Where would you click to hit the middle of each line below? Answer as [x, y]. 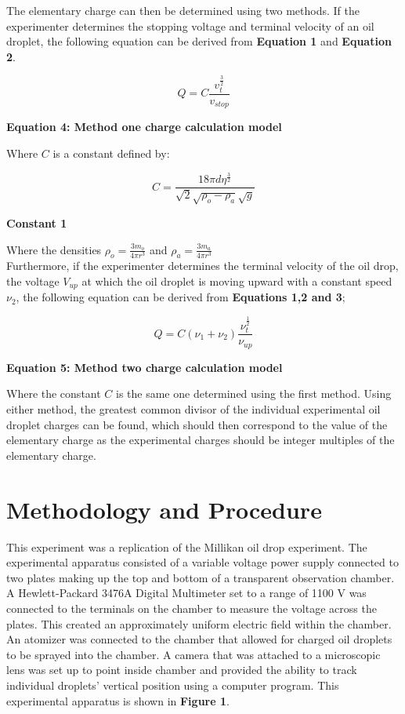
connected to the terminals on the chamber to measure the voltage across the [192, 608]
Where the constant [54, 393]
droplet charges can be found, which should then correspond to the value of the [197, 424]
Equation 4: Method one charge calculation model [144, 127]
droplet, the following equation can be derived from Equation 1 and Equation [199, 41]
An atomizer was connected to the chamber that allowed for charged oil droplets [199, 639]
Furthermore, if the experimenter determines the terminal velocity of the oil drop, [202, 266]
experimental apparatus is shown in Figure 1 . [118, 700]
